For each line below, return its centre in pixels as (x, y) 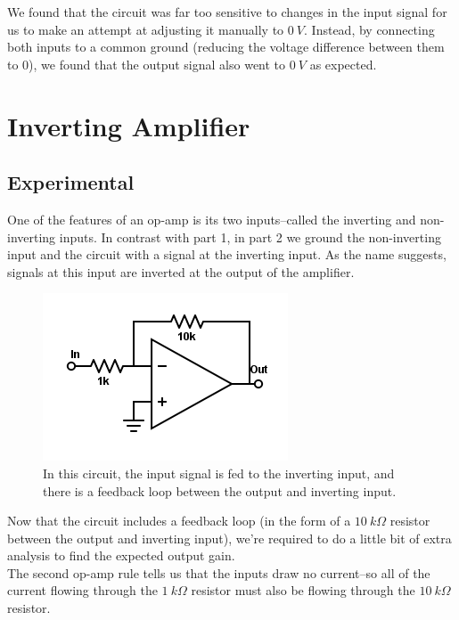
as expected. (343, 64)
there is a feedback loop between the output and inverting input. (220, 490)
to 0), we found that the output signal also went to (147, 64)
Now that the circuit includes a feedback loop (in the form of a (179, 521)
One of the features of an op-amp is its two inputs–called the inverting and (212, 219)
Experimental (71, 182)
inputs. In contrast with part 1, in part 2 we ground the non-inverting (250, 237)
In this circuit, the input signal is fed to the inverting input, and (219, 473)
